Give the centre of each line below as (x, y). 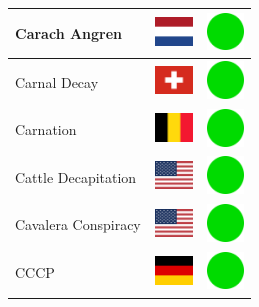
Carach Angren (69, 32)
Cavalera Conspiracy (78, 224)
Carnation (46, 129)
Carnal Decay (57, 81)
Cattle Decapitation (76, 176)
